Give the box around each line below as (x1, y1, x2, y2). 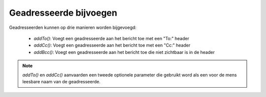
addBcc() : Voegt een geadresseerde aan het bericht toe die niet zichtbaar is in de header (33, 49, 215, 55)
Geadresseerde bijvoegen (9, 7, 118, 18)
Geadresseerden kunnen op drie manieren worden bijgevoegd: (9, 24, 136, 30)
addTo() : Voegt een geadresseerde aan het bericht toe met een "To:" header (33, 35, 190, 41)
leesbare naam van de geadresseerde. (22, 78, 100, 84)
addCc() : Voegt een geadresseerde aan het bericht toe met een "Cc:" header (33, 42, 191, 48)
